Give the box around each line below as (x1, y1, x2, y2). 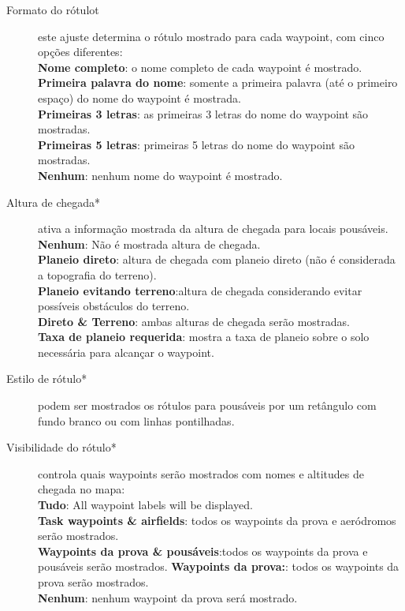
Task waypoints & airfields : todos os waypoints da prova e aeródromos (38, 512, 396, 528)
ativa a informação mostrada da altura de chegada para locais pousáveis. (38, 220, 388, 237)
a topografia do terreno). (38, 266, 157, 283)
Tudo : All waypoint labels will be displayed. (38, 497, 253, 513)
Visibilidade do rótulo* (6, 439, 117, 455)
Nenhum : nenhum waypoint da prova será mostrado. (38, 589, 298, 605)
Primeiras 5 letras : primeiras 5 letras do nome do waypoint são (38, 136, 355, 152)
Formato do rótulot (6, 2, 99, 17)
